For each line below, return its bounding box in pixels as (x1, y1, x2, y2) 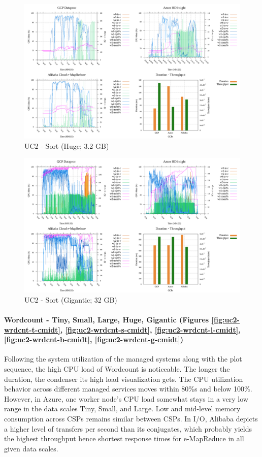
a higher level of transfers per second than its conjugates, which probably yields (4, 423, 252, 434)
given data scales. (4, 443, 58, 453)
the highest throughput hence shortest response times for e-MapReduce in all (4, 433, 244, 444)
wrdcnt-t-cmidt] (4, 324, 60, 335)
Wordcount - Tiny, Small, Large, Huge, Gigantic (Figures (4, 314, 209, 324)
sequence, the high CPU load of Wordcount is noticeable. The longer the (4, 363, 230, 374)
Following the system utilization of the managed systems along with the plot (4, 353, 242, 364)
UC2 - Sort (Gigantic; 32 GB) (24, 294, 117, 305)
